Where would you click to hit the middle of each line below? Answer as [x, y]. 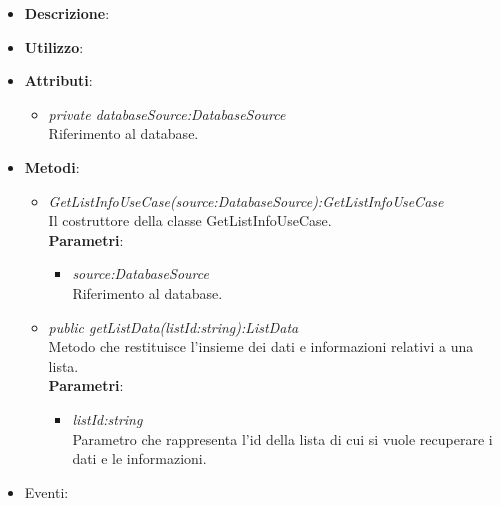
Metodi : [52, 166]
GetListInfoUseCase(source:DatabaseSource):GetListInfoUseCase [246, 200]
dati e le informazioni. [139, 458]
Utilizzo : [54, 46]
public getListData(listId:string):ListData [173, 326]
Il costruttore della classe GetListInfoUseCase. [190, 220]
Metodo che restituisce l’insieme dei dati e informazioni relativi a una [261, 346]
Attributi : [58, 80]
